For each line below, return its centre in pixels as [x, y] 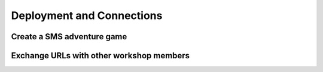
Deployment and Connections [87, 15]
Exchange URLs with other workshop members [100, 56]
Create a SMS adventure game [69, 37]
